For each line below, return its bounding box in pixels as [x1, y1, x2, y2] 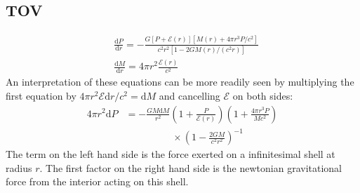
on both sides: [232, 88, 293, 102]
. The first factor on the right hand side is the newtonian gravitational [39, 160, 342, 175]
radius [6, 160, 32, 175]
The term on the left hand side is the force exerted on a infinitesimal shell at [6, 147, 335, 161]
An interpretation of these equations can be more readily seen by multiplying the [6, 74, 354, 89]
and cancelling [159, 88, 220, 102]
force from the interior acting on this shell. [6, 174, 189, 189]
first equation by [6, 88, 76, 102]
